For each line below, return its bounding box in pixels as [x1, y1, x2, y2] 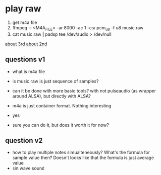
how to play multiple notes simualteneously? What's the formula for [12, 150, 150, 156]
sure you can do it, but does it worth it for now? [12, 122, 109, 128]
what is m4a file [12, 68, 45, 75]
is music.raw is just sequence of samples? [12, 78, 99, 84]
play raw [5, 3, 41, 14]
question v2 [5, 136, 43, 145]
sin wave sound [12, 165, 45, 172]
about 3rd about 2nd [5, 41, 47, 47]
